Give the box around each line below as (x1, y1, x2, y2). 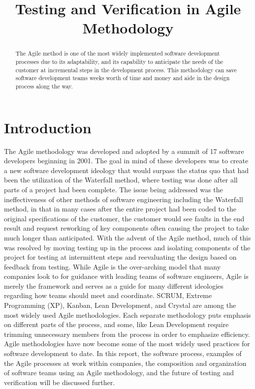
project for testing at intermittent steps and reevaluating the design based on (4, 252, 237, 262)
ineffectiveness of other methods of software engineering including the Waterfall (4, 194, 243, 204)
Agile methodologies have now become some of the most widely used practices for (4, 338, 250, 349)
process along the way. (15, 82, 73, 90)
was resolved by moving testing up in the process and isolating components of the (4, 242, 251, 252)
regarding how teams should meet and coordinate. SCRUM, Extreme (4, 290, 212, 300)
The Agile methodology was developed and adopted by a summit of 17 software (4, 146, 244, 156)
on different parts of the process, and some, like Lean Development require (4, 319, 229, 329)
